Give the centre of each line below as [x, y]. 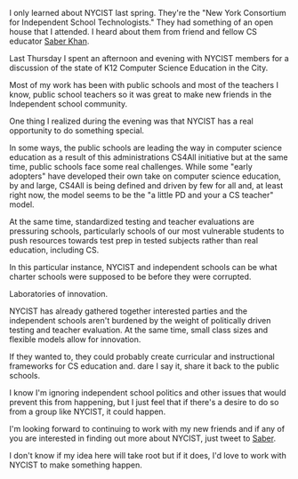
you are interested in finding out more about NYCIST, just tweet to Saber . [143, 438]
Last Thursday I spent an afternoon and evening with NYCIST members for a [149, 58]
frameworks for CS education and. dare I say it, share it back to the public [145, 366]
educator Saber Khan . [49, 41]
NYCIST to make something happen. [76, 465]
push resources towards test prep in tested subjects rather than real [134, 240]
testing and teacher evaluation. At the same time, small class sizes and [139, 330]
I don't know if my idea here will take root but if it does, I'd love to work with [148, 455]
